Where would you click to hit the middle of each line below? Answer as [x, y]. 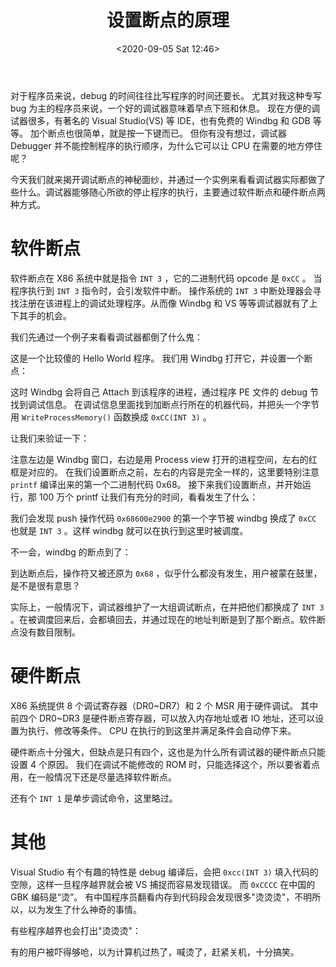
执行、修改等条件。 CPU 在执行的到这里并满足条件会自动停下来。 [162, 730]
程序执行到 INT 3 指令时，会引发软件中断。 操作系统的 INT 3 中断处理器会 [161, 290]
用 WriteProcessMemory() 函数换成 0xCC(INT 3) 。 [111, 417]
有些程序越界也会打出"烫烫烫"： [76, 930]
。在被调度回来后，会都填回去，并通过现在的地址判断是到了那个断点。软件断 [168, 619]
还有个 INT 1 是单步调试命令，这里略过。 [94, 798]
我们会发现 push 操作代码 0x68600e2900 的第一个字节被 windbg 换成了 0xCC [163, 518]
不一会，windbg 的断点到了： [71, 552]
